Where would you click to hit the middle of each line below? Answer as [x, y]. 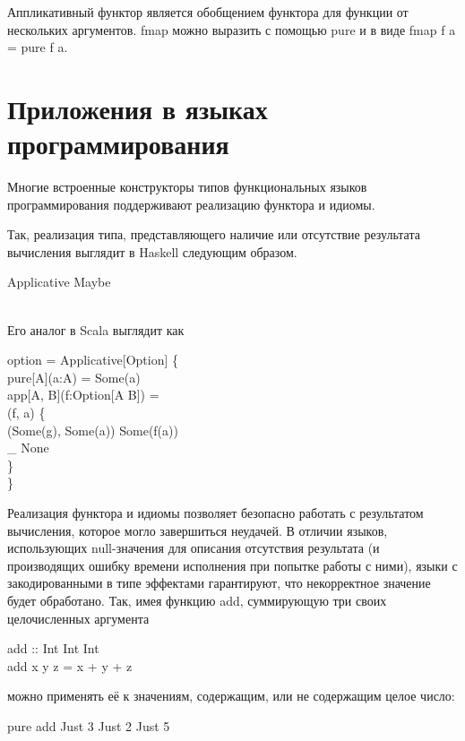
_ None [28, 448]
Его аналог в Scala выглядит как [96, 329]
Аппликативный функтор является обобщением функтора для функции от [208, 12]
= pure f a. [38, 47]
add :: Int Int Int [53, 648]
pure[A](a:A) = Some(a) [74, 377]
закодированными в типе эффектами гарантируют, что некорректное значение [219, 583]
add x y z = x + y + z [70, 665]
